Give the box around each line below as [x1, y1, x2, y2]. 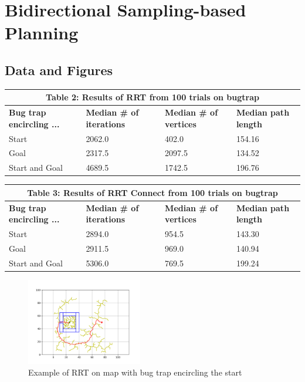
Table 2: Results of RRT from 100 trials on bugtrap [46, 91, 259, 103]
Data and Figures [5, 60, 113, 79]
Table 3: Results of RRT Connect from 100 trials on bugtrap [27, 186, 278, 198]
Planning [5, 21, 79, 45]
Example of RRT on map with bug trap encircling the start [28, 366, 242, 378]
